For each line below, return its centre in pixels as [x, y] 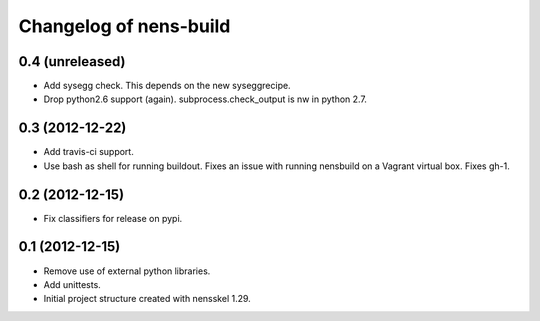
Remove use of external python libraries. [127, 271]
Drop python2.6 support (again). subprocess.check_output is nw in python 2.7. [205, 99]
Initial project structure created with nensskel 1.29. [147, 299]
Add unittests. [72, 284]
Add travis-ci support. [88, 152]
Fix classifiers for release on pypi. [113, 218]
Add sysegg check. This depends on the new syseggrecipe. [167, 86]
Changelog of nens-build [124, 26]
